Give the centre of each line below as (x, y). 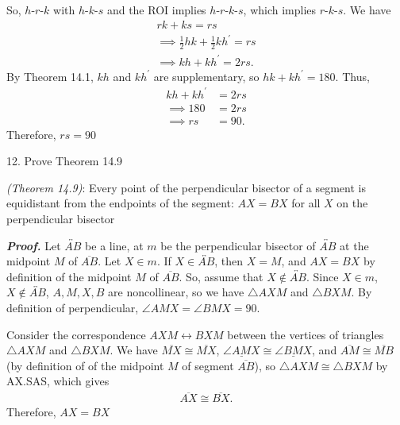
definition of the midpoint (69, 276)
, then (229, 261)
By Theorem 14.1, (50, 76)
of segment (208, 365)
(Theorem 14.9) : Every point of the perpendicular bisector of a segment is (186, 187)
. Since (322, 276)
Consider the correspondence (76, 334)
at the (354, 245)
